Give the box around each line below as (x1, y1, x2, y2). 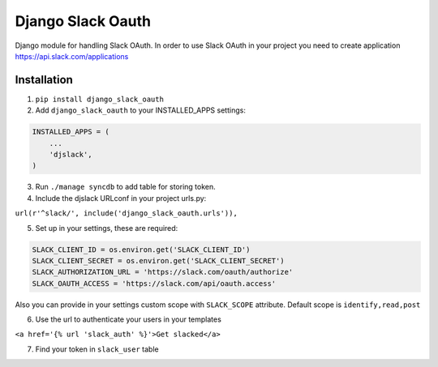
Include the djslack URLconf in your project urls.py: (35, 193, 207, 203)
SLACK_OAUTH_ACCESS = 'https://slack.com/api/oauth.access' (32, 279, 277, 288)
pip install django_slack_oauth (35, 94, 164, 104)
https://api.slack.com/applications (15, 51, 129, 61)
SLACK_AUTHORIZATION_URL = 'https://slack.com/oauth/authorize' (32, 267, 294, 277)
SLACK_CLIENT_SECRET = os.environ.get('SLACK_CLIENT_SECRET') (32, 256, 285, 265)
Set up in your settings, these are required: (35, 223, 178, 233)
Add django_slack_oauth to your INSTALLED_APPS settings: (35, 105, 247, 115)
